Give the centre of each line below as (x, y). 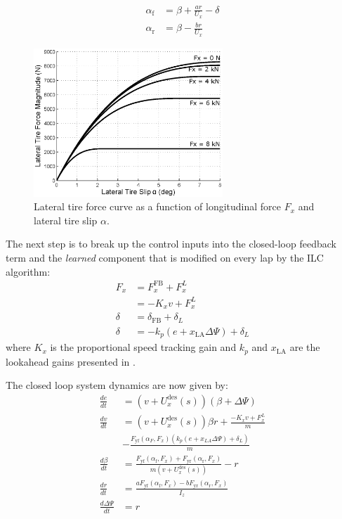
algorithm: (28, 271)
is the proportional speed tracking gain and (143, 347)
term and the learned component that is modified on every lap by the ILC (165, 257)
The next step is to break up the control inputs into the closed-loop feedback (171, 244)
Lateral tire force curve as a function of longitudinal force (158, 206)
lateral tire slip (66, 220)
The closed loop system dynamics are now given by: (117, 385)
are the (305, 347)
